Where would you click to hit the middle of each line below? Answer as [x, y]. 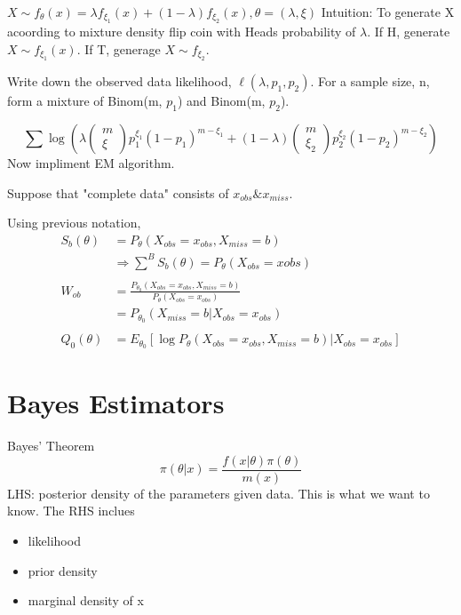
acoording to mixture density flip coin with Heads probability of [182, 32]
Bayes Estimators [116, 403]
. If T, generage [119, 49]
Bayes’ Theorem [51, 446]
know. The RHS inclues [71, 511]
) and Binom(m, [221, 101]
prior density [63, 570]
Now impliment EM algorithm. [91, 163]
